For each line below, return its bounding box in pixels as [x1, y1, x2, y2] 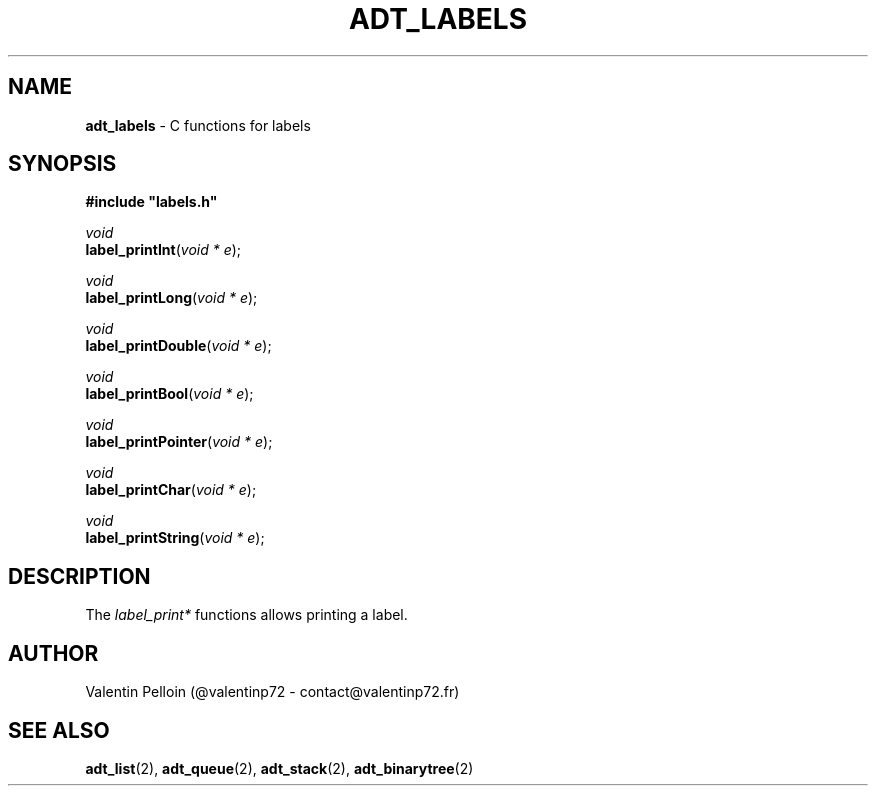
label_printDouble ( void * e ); [85, 337, 272, 355]
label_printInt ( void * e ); [85, 241, 242, 259]
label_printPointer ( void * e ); [85, 433, 273, 451]
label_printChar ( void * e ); [85, 481, 257, 499]
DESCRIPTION [8, 563, 151, 589]
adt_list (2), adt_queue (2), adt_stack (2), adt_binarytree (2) [85, 759, 474, 777]
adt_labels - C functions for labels [85, 116, 311, 134]
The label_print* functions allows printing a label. [85, 606, 408, 624]
